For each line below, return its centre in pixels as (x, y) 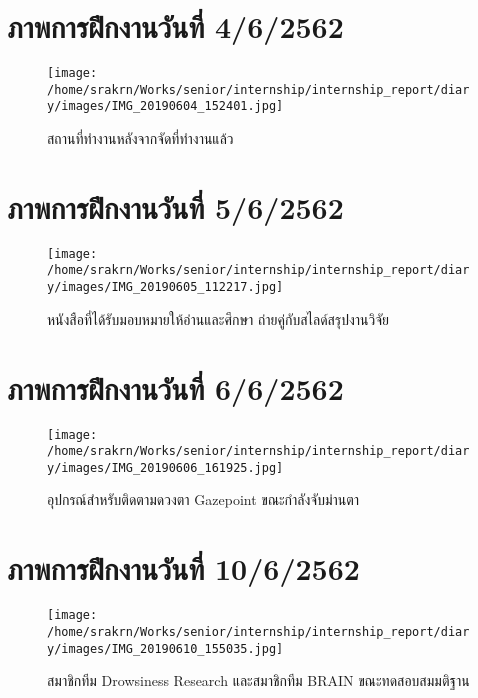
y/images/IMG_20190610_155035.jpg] (165, 648)
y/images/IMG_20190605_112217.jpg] (165, 287)
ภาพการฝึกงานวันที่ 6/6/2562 (175, 387)
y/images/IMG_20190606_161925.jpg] (165, 467)
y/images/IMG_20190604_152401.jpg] (165, 106)
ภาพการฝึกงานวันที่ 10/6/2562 (183, 568)
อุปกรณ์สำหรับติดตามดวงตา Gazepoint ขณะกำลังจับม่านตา (203, 499)
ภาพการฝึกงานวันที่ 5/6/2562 (175, 206)
